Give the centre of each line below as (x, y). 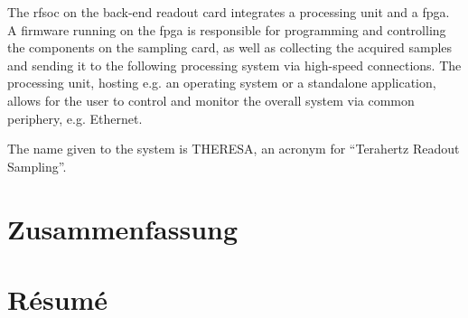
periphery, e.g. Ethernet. (75, 118)
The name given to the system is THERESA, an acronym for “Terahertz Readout (234, 149)
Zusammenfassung (123, 228)
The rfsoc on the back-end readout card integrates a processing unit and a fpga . (229, 12)
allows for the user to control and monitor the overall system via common (211, 100)
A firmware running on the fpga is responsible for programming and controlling (227, 29)
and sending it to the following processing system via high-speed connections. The (234, 65)
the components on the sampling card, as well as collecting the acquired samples (230, 47)
